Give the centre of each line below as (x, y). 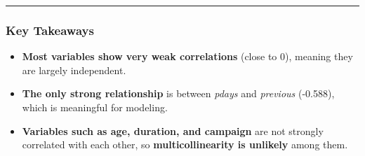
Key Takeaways (50, 30)
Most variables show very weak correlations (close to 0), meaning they (187, 56)
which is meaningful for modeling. (95, 107)
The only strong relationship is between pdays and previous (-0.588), (178, 93)
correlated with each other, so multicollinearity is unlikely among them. (185, 144)
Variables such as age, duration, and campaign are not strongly (173, 130)
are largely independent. (74, 70)
